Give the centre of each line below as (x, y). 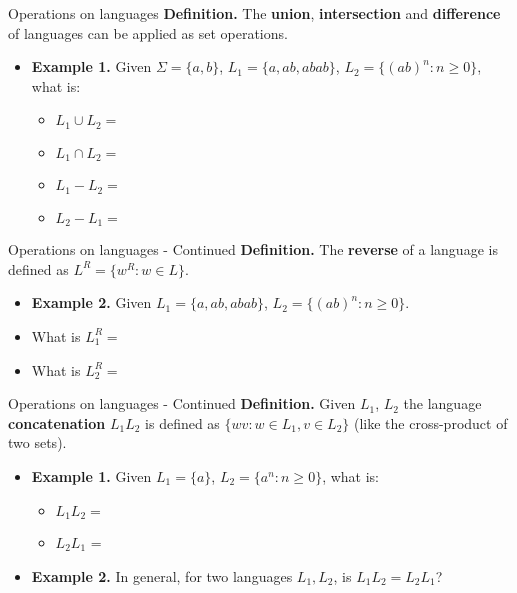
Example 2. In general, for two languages (162, 575)
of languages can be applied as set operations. (148, 32)
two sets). (37, 442)
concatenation (57, 422)
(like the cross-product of (430, 422)
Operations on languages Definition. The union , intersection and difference (254, 13)
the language (442, 403)
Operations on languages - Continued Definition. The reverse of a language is (253, 249)
